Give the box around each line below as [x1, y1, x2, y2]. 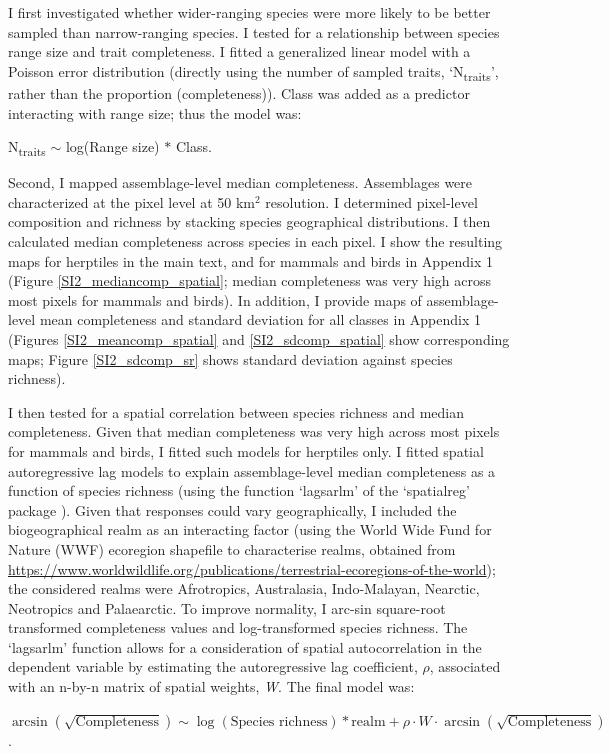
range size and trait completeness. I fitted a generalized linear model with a [8, 41, 471, 62]
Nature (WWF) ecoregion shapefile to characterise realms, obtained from [8, 538, 456, 559]
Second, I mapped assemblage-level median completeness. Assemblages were [8, 172, 473, 193]
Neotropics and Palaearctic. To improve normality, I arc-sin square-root [8, 597, 446, 618]
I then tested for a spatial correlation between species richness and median [8, 401, 464, 422]
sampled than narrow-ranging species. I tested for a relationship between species [8, 21, 500, 42]
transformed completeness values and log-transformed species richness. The [8, 617, 468, 638]
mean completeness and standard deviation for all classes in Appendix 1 [39, 309, 482, 330]
